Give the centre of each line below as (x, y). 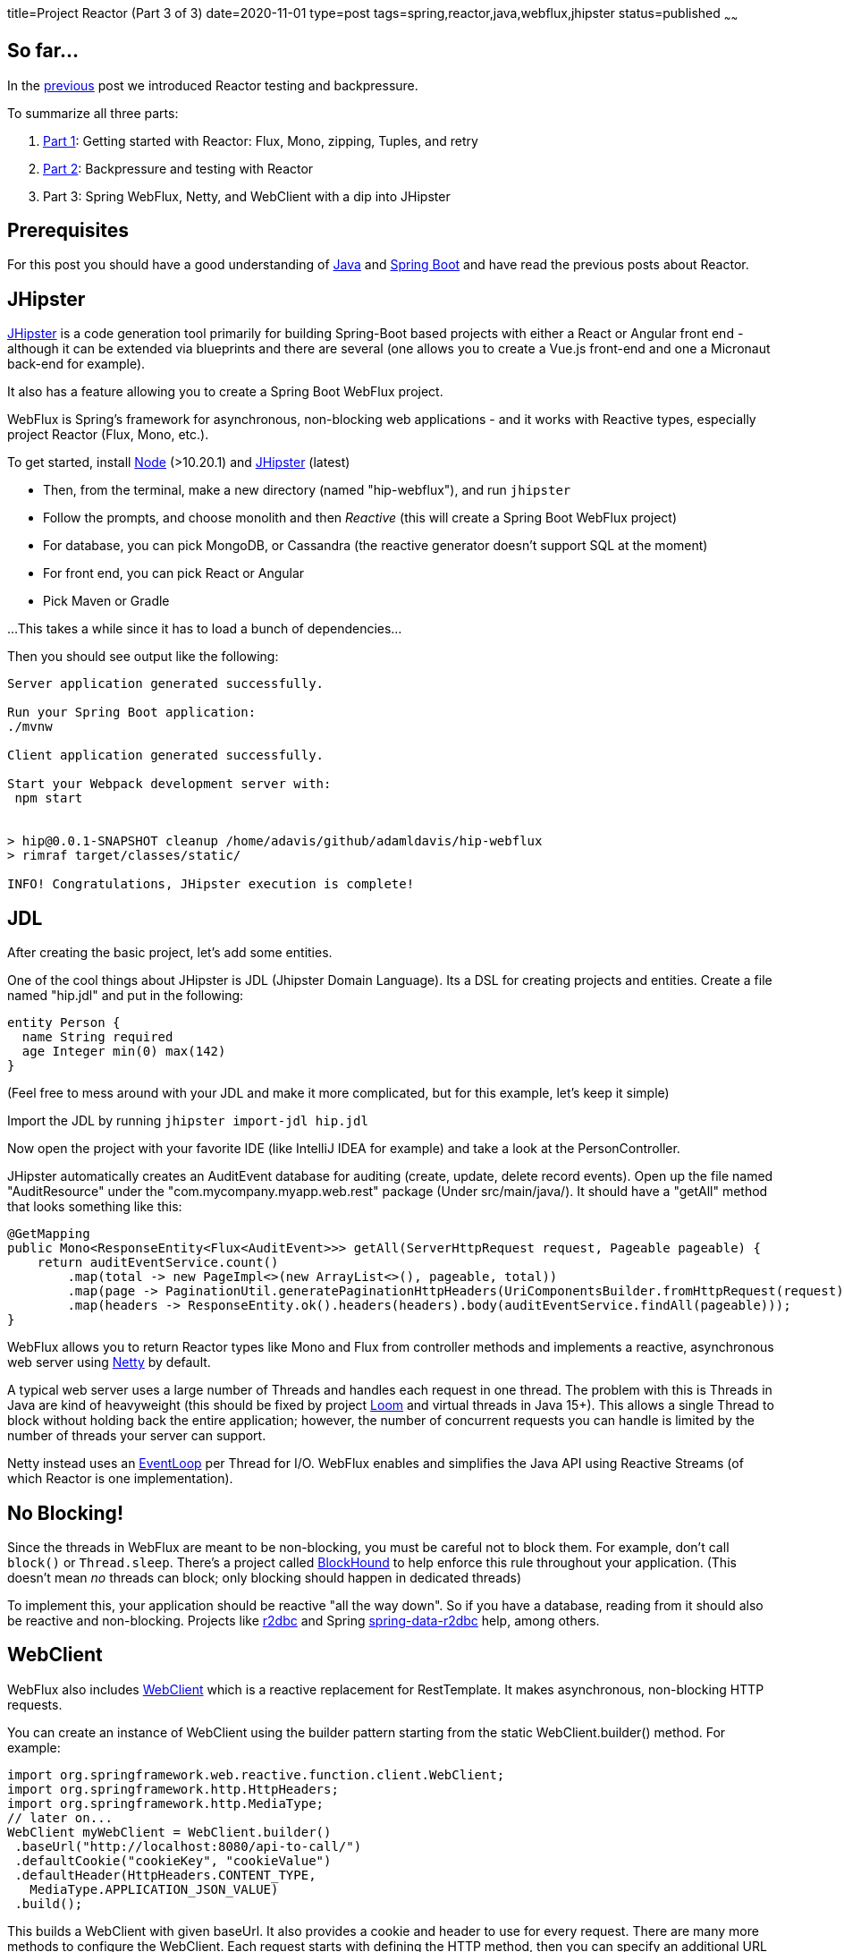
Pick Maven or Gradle (106, 601)
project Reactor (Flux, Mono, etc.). (108, 435)
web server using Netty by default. (109, 1362)
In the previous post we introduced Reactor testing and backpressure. (213, 85)
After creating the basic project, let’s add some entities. (170, 953)
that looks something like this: (95, 1207)
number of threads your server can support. (137, 1436)
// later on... (60, 1817)
